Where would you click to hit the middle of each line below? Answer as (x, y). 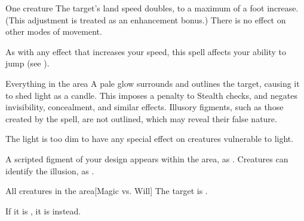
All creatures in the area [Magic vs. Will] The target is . (107, 191)
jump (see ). (27, 63)
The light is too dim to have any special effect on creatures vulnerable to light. (150, 139)
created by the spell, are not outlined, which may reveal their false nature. (141, 118)
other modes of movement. (54, 31)
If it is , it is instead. (43, 211)
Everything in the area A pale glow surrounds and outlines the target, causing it (153, 83)
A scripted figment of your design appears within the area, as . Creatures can (147, 158)
